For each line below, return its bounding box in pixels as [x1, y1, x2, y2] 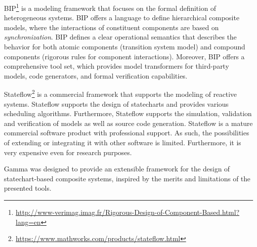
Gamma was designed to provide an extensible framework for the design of [4, 164, 230, 174]
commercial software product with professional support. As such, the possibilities [4, 127, 249, 138]
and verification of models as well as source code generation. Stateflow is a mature [4, 118, 253, 128]
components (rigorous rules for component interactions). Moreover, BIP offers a [4, 51, 245, 61]
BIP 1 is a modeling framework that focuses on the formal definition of [4, 1, 216, 13]
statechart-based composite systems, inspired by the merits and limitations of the [4, 173, 251, 183]
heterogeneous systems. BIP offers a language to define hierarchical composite [4, 12, 240, 23]
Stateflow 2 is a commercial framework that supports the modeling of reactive [4, 87, 237, 99]
